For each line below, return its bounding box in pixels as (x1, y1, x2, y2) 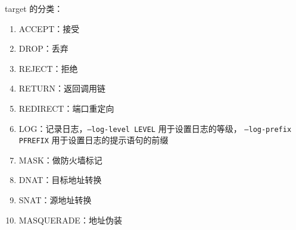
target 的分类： (5, 2, 63, 14)
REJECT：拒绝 (18, 62, 78, 74)
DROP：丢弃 (18, 42, 68, 55)
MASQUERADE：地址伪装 (18, 213, 122, 226)
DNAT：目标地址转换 (18, 174, 102, 186)
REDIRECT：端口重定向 (18, 102, 114, 114)
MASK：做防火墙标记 (18, 153, 102, 166)
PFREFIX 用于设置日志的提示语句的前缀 (18, 134, 169, 146)
